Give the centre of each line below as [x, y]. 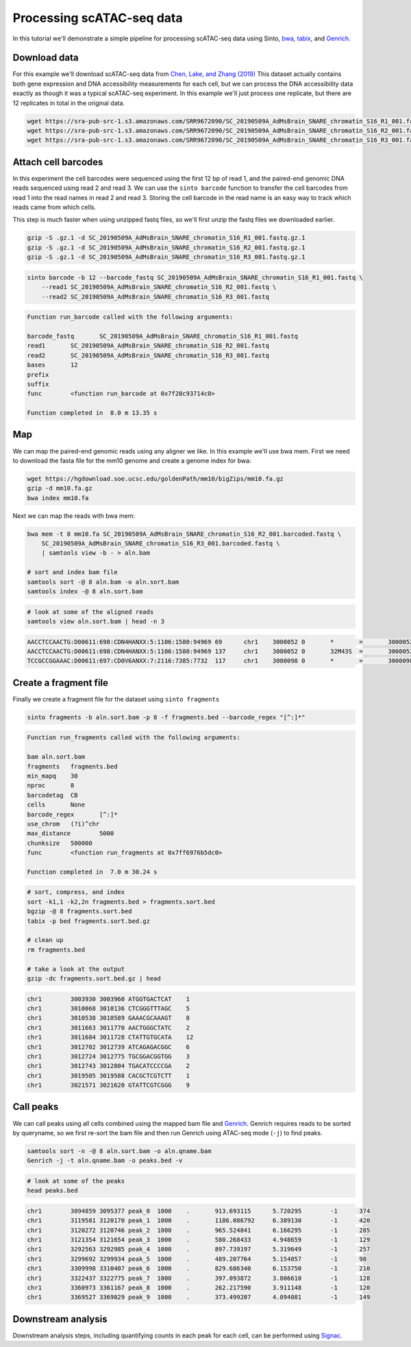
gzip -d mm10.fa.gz [60, 489]
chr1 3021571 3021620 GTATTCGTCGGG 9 [108, 1085]
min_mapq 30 [52, 776]
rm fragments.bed [56, 950]
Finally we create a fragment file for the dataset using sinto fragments [116, 699]
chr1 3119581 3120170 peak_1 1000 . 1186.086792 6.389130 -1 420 [199, 1221]
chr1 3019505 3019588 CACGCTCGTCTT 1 [108, 1075]
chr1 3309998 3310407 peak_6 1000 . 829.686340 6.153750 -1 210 [199, 1269]
